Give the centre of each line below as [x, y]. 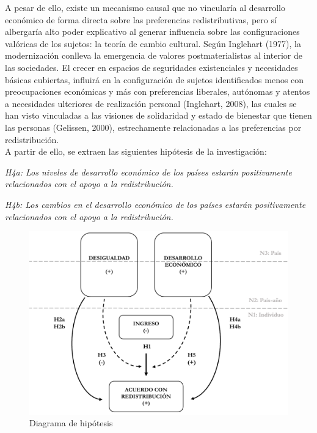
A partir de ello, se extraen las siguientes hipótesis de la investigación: [136, 151]
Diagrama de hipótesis [71, 423]
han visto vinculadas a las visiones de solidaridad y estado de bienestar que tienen [158, 115]
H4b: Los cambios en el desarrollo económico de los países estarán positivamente [155, 204]
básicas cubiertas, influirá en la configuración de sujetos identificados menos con [155, 79]
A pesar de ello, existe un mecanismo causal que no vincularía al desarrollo [145, 7]
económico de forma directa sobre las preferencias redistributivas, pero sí [141, 19]
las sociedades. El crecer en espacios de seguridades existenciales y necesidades [151, 67]
